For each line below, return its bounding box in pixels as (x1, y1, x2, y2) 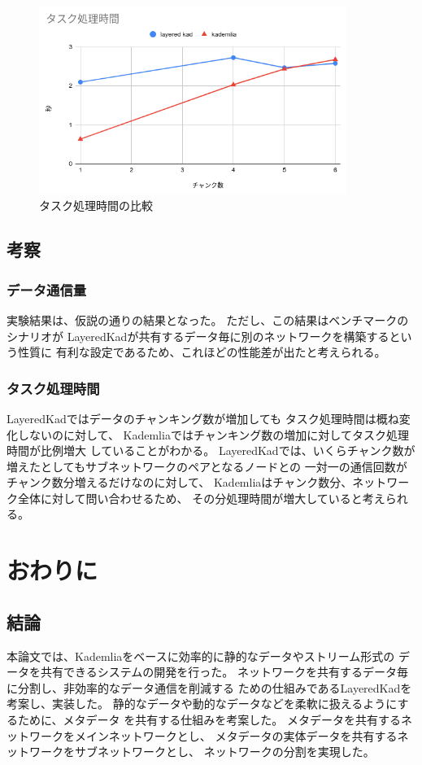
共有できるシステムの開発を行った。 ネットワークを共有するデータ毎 (40, 663, 408, 680)
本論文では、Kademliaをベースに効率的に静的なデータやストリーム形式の (7, 647, 395, 664)
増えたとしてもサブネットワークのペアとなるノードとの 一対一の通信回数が (7, 457, 407, 474)
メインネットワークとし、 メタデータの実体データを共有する (74, 727, 398, 744)
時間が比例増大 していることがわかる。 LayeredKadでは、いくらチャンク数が (7, 442, 415, 459)
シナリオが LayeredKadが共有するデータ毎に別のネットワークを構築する (7, 327, 389, 344)
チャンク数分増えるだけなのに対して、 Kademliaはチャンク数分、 (7, 474, 353, 491)
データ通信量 (7, 279, 87, 299)
